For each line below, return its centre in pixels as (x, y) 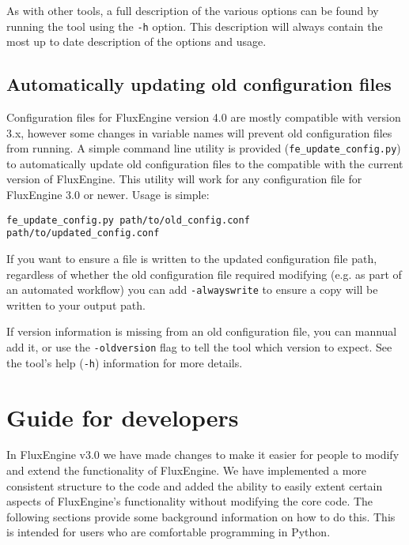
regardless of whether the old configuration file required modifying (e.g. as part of (204, 274)
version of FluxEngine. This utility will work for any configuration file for (184, 179)
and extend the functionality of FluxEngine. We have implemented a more (187, 470)
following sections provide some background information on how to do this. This (201, 516)
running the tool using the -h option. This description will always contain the (195, 26)
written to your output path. (76, 304)
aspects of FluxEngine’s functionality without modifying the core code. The (190, 501)
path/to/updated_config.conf (83, 233)
